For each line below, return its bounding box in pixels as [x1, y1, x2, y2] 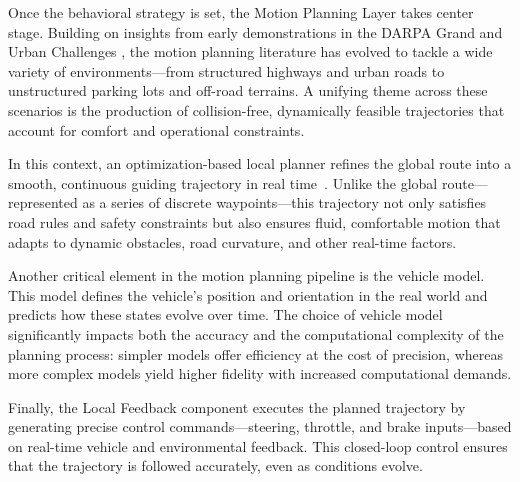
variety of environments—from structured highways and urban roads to [8, 60, 445, 81]
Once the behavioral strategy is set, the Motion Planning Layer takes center [8, 2, 474, 22]
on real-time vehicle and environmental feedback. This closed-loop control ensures [8, 435, 508, 456]
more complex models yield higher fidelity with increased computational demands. [8, 363, 512, 384]
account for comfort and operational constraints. [8, 119, 305, 140]
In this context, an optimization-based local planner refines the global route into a [8, 153, 512, 174]
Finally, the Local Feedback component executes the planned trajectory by [8, 396, 466, 417]
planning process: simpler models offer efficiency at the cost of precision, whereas [8, 343, 503, 364]
